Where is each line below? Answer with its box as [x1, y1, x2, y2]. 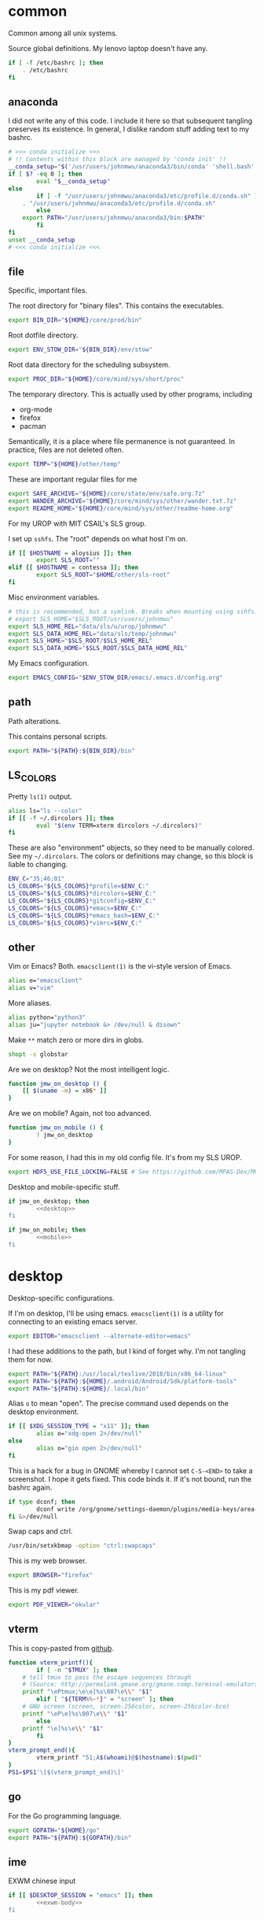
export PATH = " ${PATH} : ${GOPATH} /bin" [8, 1833, 132, 1841]
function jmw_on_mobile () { [8, 1124, 104, 1132]
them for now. [8, 1354, 53, 1364]
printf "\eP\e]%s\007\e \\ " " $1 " [22, 1710, 128, 1718]
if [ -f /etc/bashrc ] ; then [8, 58, 104, 67]
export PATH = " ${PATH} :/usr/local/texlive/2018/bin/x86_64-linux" [8, 1370, 226, 1378]
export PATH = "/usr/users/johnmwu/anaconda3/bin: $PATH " [22, 214, 206, 222]
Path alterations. [8, 716, 61, 726]
